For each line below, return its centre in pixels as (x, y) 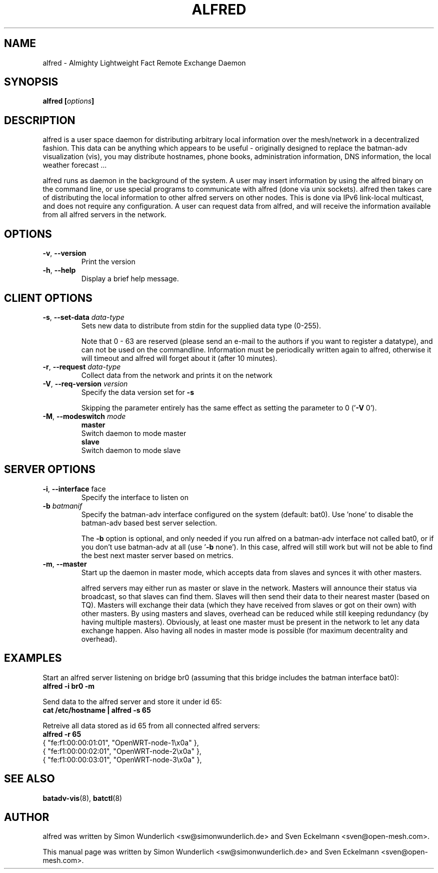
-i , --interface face (74, 489)
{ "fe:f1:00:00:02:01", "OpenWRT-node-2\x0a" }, (122, 751)
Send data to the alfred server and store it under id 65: (132, 701)
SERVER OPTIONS (50, 470)
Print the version (108, 262)
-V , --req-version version (85, 383)
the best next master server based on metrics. (157, 555)
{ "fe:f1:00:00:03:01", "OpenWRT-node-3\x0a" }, (122, 759)
